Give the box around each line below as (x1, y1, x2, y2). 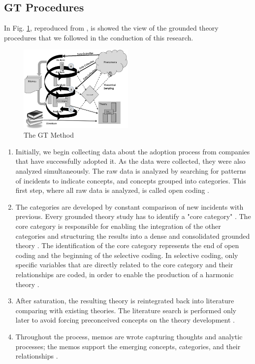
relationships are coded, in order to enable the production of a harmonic (15, 269, 234, 280)
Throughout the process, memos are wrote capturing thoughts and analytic (15, 331, 243, 341)
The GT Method (24, 130, 74, 140)
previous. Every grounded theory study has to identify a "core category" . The (15, 211, 251, 221)
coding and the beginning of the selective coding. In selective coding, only (15, 250, 238, 260)
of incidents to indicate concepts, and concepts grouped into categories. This (15, 175, 246, 185)
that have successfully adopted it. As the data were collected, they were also (15, 156, 246, 166)
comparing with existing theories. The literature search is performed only (15, 305, 236, 315)
